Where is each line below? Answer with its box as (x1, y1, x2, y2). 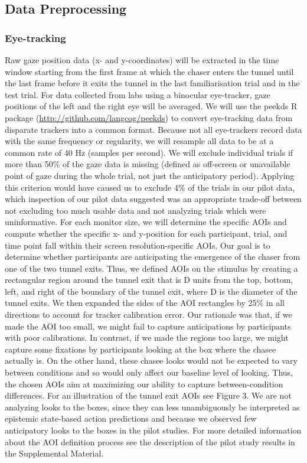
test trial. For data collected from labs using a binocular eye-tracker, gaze (5, 88, 270, 100)
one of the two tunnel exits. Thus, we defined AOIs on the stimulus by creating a (5, 262, 298, 274)
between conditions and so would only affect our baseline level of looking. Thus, (5, 366, 293, 379)
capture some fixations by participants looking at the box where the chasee (5, 343, 276, 355)
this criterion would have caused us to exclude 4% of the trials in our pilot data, (5, 181, 295, 193)
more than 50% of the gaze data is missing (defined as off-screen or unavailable (5, 158, 290, 170)
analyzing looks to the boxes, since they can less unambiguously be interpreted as (5, 400, 300, 413)
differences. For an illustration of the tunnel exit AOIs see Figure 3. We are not (5, 389, 292, 402)
